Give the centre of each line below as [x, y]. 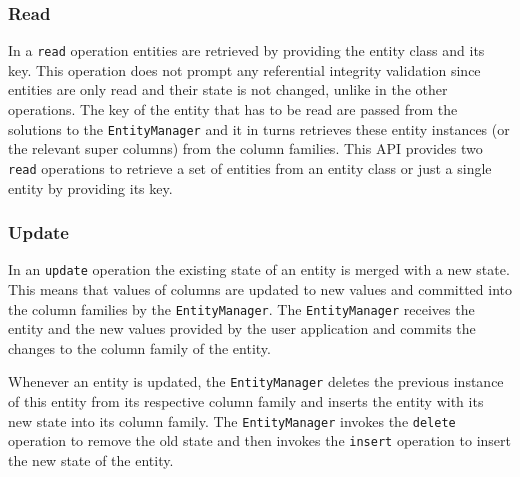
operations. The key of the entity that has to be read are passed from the [233, 109]
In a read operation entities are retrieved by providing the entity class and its [246, 50]
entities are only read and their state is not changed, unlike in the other [228, 89]
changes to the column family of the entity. [139, 347]
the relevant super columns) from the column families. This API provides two [245, 148]
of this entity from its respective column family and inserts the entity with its [246, 401]
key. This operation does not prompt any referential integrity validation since [244, 69]
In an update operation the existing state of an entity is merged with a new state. [259, 269]
